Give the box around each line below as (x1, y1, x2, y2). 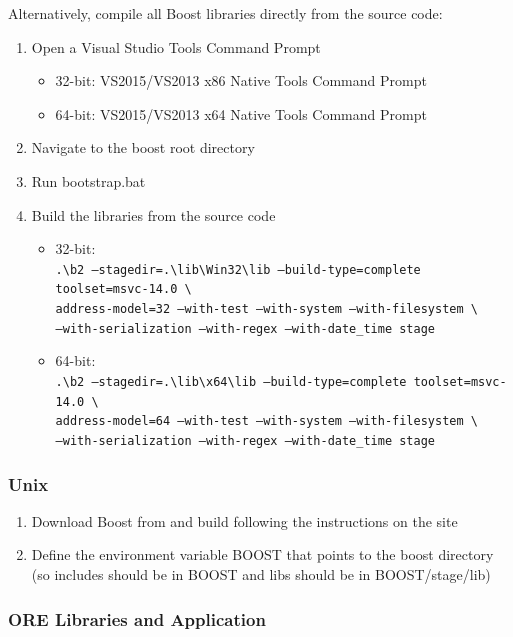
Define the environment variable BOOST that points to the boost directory (31, 544, 494, 565)
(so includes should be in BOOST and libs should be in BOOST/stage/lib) (31, 564, 491, 584)
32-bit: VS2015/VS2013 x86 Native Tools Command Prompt (55, 70, 427, 91)
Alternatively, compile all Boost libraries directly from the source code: (8, 3, 443, 23)
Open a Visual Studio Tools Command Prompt (31, 36, 321, 57)
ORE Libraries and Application (8, 606, 266, 631)
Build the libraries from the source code (31, 204, 276, 225)
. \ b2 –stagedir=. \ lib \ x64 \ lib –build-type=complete (55, 374, 407, 389)
